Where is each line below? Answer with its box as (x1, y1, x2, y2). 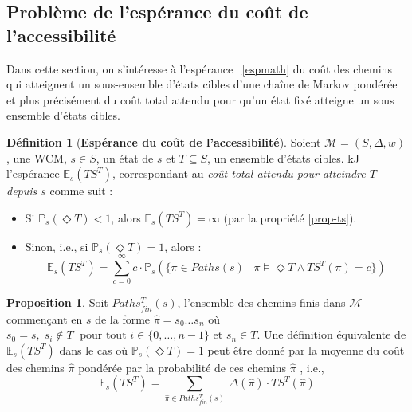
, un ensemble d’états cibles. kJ (207, 149, 359, 166)
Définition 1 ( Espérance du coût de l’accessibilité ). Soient (6, 133, 321, 150)
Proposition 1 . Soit (6, 294, 108, 311)
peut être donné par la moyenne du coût (207, 341, 405, 358)
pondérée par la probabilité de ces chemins (78, 359, 286, 375)
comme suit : (49, 182, 113, 199)
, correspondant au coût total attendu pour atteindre (112, 165, 366, 182)
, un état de (96, 149, 154, 166)
